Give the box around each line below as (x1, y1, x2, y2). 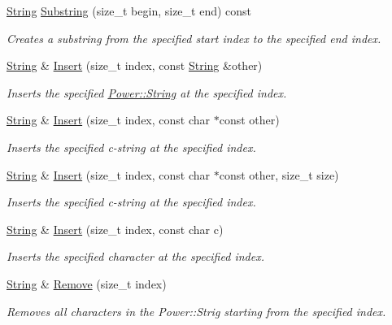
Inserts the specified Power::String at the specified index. (7, 84, 287, 101)
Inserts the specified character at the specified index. (7, 248, 264, 265)
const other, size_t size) (219, 166, 339, 183)
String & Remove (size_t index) (7, 275, 167, 292)
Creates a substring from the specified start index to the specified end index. (7, 29, 381, 46)
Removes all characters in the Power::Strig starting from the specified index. (7, 302, 386, 319)
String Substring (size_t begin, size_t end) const (7, 2, 252, 19)
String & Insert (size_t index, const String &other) (7, 57, 263, 74)
